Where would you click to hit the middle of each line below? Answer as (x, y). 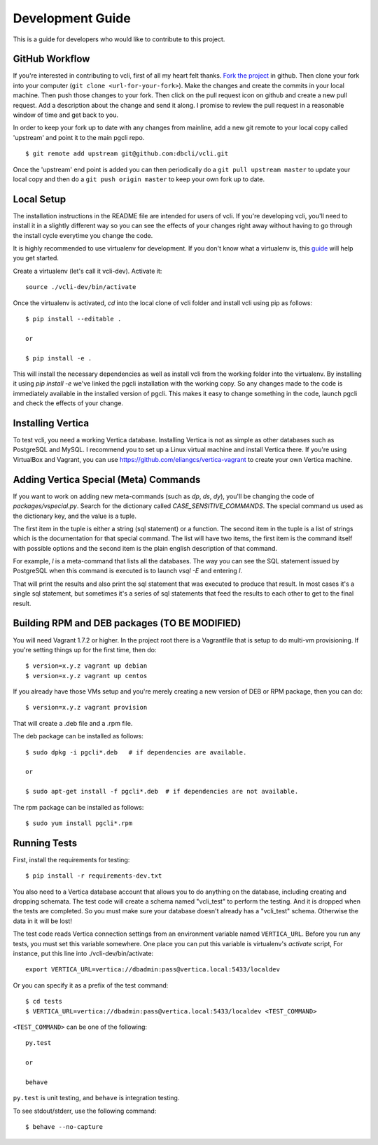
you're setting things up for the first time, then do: (85, 649)
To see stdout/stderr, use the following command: (85, 1111)
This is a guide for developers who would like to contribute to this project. (119, 39)
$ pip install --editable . (73, 319)
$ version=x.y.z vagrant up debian (86, 666)
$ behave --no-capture (64, 1127)
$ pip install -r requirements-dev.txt (94, 876)
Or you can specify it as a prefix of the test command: (91, 985)
